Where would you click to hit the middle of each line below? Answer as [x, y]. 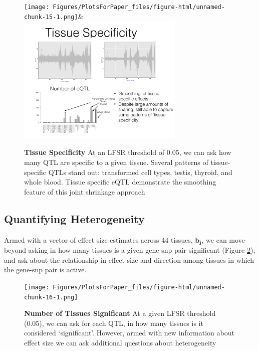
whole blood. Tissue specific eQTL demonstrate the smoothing [120, 182]
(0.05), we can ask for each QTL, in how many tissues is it [114, 323]
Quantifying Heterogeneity [74, 218]
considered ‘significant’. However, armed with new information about [129, 333]
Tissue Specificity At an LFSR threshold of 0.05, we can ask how [128, 152]
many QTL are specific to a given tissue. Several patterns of [116, 162]
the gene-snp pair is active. [45, 270]
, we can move [223, 239]
